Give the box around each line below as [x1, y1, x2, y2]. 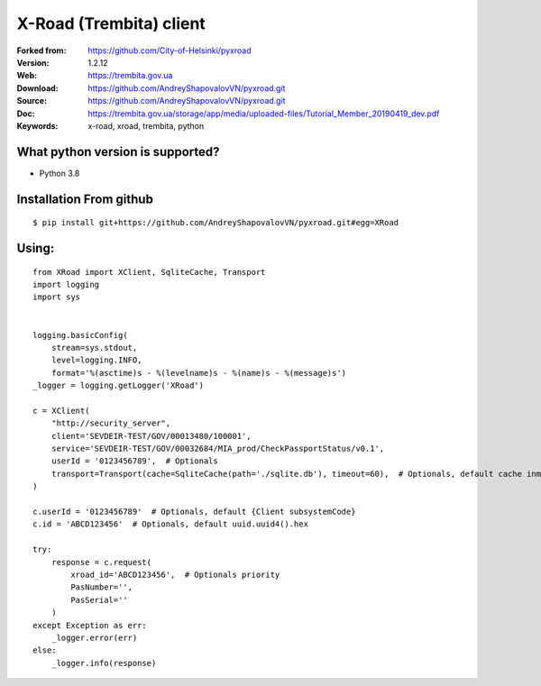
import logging [32, 279, 100, 289]
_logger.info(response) [50, 658, 157, 668]
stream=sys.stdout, [50, 343, 138, 352]
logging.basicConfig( [32, 330, 128, 340]
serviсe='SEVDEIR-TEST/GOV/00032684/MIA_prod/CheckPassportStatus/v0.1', [50, 444, 385, 454]
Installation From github [16, 191, 153, 206]
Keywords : [16, 120, 59, 131]
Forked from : [16, 45, 67, 56]
